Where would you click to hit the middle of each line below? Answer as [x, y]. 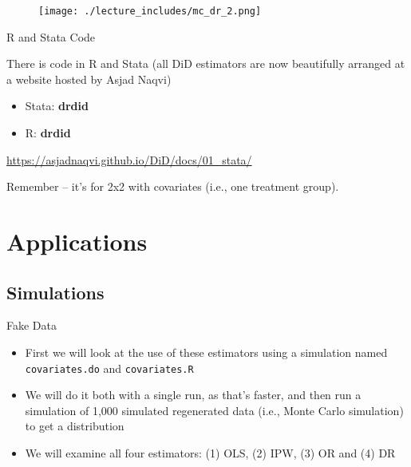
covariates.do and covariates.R [109, 368]
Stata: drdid [57, 106]
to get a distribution [75, 426]
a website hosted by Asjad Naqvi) [89, 79]
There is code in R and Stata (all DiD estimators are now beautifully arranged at [206, 63]
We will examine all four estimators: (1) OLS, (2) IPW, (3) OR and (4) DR [210, 453]
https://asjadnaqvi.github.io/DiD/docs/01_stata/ [129, 159]
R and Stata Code [51, 36]
